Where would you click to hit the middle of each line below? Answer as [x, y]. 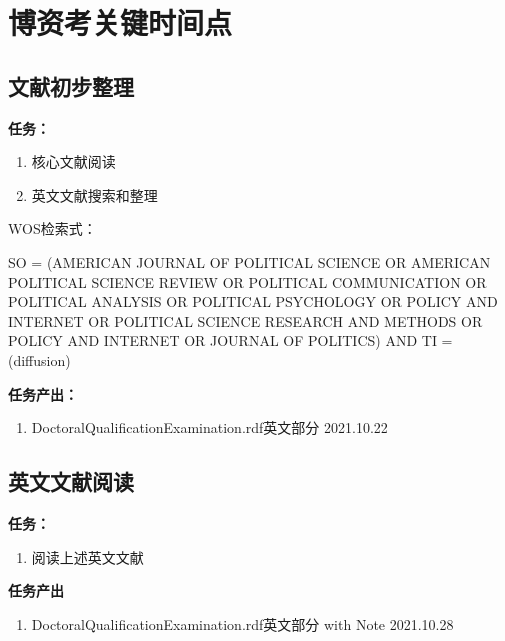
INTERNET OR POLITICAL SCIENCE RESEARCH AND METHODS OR [245, 320]
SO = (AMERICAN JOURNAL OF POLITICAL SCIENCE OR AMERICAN [249, 261]
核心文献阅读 [73, 161]
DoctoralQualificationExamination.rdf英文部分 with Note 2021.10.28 [242, 623]
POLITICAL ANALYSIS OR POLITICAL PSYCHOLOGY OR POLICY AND [253, 301]
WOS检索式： [52, 228]
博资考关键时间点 [120, 22]
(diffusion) [39, 359]
